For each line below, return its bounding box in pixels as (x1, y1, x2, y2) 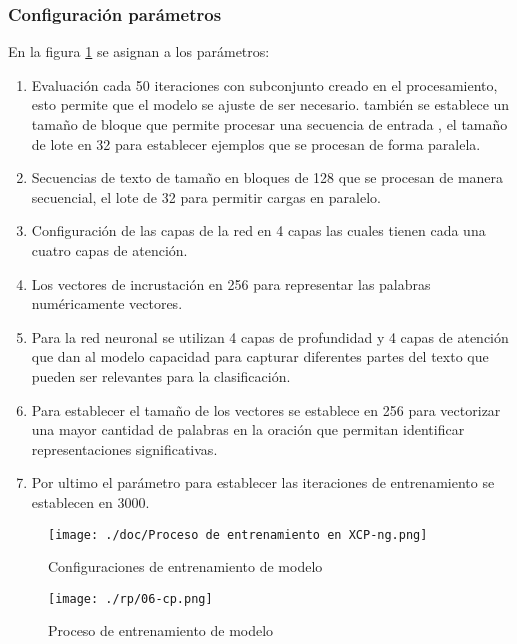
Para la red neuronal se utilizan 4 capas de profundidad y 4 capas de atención (31, 326, 509, 347)
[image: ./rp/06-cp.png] (48, 591, 213, 606)
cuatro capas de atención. (31, 239, 188, 260)
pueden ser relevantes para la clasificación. (31, 365, 291, 386)
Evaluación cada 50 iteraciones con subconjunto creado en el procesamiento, (31, 74, 498, 95)
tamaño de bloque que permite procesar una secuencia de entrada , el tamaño (31, 114, 508, 134)
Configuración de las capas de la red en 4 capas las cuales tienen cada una (31, 220, 486, 241)
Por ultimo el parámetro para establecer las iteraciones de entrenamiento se (31, 472, 495, 493)
